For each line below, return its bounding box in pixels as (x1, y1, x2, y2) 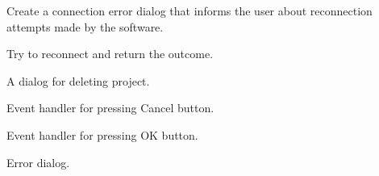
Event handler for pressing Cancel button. (6, 99, 214, 116)
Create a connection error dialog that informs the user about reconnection (6, 2, 373, 19)
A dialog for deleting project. (6, 72, 150, 89)
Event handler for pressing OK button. (6, 126, 198, 143)
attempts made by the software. (6, 18, 164, 35)
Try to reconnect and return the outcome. (6, 45, 214, 62)
